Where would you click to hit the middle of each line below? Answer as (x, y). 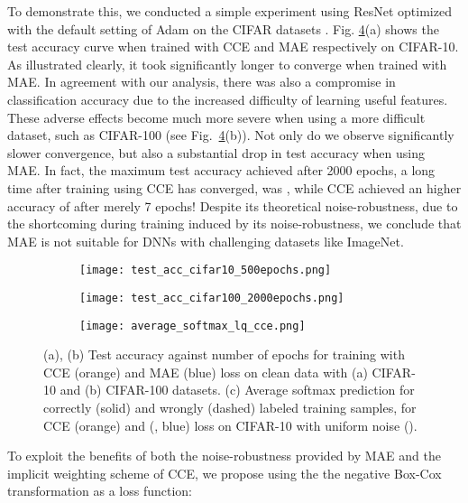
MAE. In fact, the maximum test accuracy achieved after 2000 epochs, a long (221, 170)
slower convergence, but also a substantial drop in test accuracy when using (216, 152)
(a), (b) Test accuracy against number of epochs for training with (224, 354)
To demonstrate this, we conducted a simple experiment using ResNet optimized (229, 11)
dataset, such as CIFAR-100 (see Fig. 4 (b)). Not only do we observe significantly (231, 135)
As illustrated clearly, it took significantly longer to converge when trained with (227, 64)
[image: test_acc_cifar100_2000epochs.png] (212, 298)
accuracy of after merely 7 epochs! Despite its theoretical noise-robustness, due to (233, 205)
